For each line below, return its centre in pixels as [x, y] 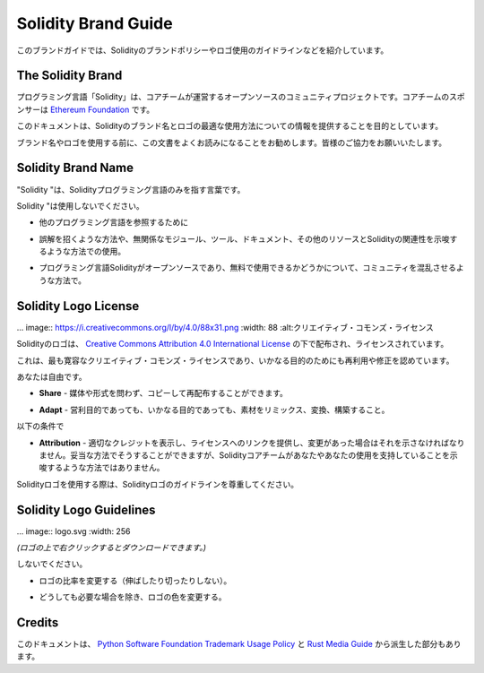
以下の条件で [40, 427]
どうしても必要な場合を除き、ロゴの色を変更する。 [133, 597]
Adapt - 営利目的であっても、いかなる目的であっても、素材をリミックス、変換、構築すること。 [214, 410]
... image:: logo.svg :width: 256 [73, 531]
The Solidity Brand [69, 76]
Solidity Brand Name [75, 168]
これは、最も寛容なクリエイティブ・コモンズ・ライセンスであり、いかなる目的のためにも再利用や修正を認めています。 [235, 360]
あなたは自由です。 [52, 376]
